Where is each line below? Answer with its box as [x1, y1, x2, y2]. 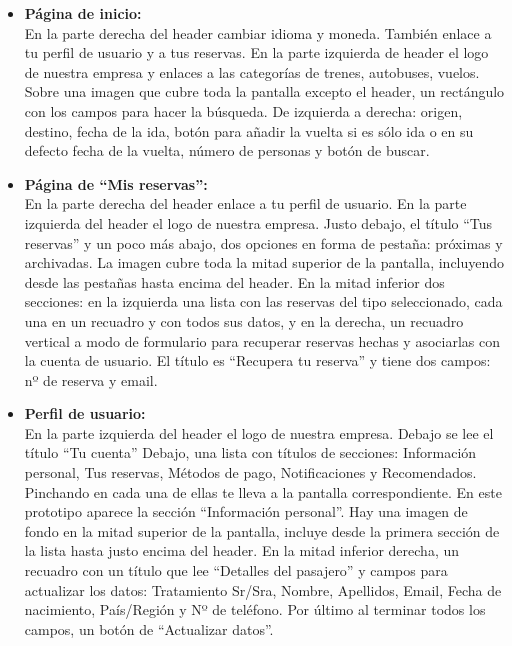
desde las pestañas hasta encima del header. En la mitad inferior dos [24, 271, 445, 292]
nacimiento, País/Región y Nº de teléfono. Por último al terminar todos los [24, 599, 486, 620]
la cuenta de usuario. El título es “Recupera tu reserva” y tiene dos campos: [24, 350, 491, 371]
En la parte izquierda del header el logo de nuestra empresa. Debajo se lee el [24, 422, 494, 443]
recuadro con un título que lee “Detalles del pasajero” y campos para [24, 560, 448, 581]
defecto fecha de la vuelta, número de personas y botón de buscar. [24, 140, 430, 161]
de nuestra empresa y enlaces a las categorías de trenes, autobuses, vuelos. [24, 61, 480, 82]
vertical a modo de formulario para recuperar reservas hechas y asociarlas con [24, 330, 500, 351]
